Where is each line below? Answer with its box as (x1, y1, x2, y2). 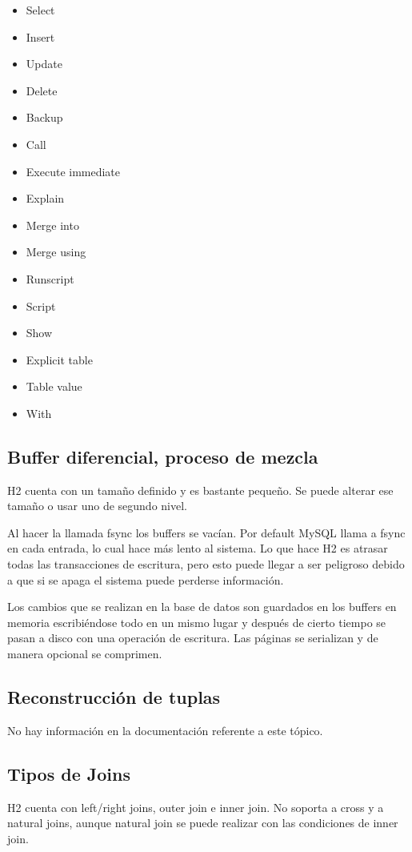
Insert (26, 28, 55, 45)
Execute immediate (26, 163, 121, 179)
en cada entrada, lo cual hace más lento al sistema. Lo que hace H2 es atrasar (7, 540, 388, 557)
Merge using (26, 243, 86, 260)
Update (26, 55, 62, 72)
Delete (26, 82, 58, 98)
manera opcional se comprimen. (7, 645, 162, 662)
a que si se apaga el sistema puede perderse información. (7, 571, 284, 588)
